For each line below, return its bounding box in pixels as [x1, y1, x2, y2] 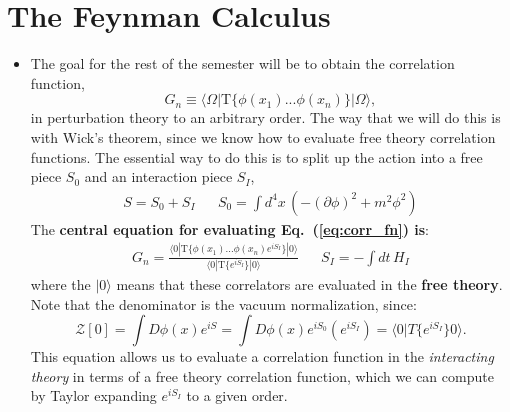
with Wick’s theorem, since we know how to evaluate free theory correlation [30, 126, 496, 147]
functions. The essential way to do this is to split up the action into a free [30, 146, 483, 167]
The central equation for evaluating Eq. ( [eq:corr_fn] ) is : [30, 218, 429, 239]
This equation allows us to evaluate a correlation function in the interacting [30, 346, 494, 367]
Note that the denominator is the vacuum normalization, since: [30, 293, 417, 314]
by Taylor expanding [30, 385, 157, 406]
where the [30, 273, 91, 294]
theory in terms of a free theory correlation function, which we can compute [30, 365, 494, 386]
